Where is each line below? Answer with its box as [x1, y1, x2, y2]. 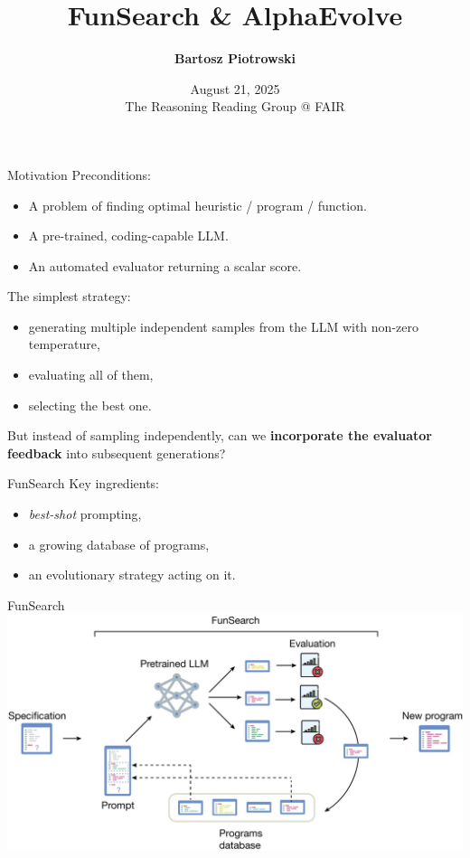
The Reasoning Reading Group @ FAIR [125, 97, 345, 116]
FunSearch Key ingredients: [7, 474, 159, 493]
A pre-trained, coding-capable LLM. [28, 226, 229, 245]
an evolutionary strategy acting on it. [28, 565, 236, 584]
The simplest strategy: [7, 287, 131, 306]
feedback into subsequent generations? [7, 443, 226, 462]
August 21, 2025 [190, 79, 280, 98]
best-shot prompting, [28, 504, 142, 523]
